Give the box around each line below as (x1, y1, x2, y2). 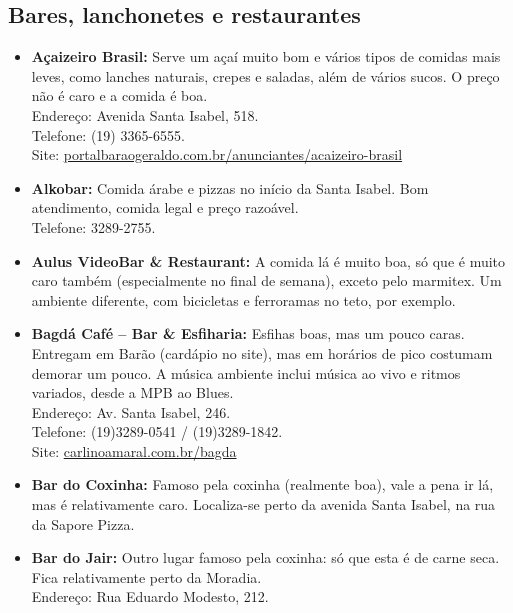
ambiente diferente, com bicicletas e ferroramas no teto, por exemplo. (31, 289, 456, 310)
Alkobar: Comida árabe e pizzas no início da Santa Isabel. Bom (31, 177, 429, 198)
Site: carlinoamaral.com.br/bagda (31, 440, 237, 461)
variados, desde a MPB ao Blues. (31, 382, 234, 403)
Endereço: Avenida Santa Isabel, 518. (31, 104, 259, 125)
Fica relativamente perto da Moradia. (31, 566, 262, 587)
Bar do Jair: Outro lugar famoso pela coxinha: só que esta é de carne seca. (31, 547, 500, 568)
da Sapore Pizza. (31, 513, 135, 534)
